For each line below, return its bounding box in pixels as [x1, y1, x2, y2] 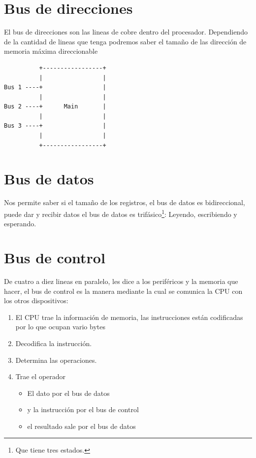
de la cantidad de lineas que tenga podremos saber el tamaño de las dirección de [4, 36, 247, 46]
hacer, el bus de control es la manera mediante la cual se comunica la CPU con [4, 285, 243, 296]
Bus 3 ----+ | [4, 122, 106, 130]
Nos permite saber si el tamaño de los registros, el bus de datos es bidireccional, [4, 197, 245, 208]
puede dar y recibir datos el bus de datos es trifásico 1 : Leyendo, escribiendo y [4, 207, 237, 219]
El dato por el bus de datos [27, 388, 110, 398]
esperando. [4, 218, 36, 229]
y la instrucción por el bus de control [27, 404, 139, 415]
